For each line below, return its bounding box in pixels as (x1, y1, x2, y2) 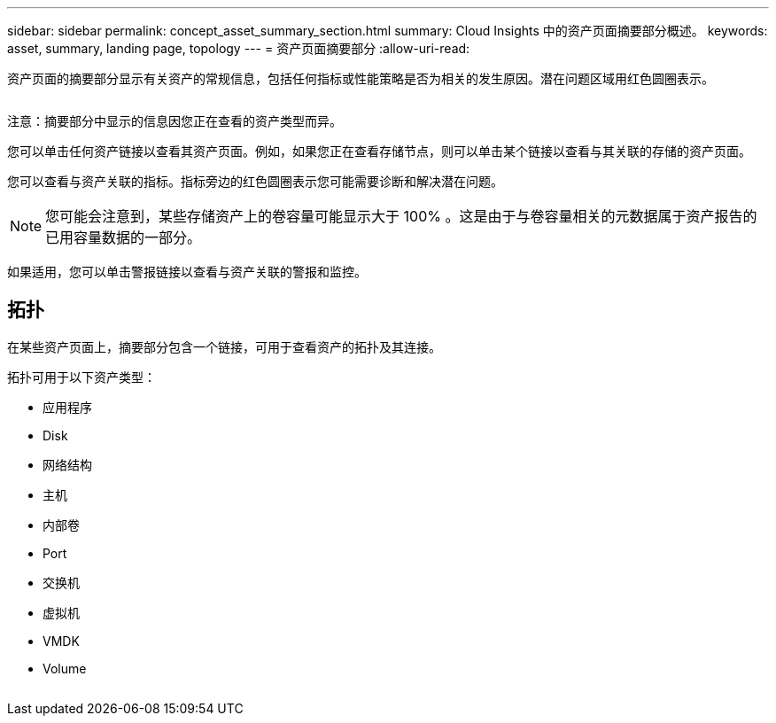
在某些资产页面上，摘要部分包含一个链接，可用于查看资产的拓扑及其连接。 (7, 338, 441, 354)
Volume (43, 660, 87, 676)
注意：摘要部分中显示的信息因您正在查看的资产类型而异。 (7, 113, 342, 128)
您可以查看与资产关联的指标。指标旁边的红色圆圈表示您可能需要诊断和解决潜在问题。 (7, 174, 503, 189)
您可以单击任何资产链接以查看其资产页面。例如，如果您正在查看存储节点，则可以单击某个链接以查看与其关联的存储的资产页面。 (7, 144, 751, 159)
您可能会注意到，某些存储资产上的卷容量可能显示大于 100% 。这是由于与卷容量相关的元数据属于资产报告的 (45, 207, 757, 225)
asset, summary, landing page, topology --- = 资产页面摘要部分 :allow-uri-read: (7, 41, 470, 56)
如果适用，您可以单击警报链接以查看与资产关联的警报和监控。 (7, 264, 367, 279)
